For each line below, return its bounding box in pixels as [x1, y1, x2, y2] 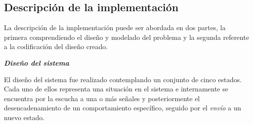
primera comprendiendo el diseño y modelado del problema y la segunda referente [4, 32, 249, 42]
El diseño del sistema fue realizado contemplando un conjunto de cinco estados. [4, 74, 242, 84]
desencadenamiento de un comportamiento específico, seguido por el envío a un [4, 103, 241, 113]
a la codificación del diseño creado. [4, 41, 108, 52]
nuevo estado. [4, 112, 45, 122]
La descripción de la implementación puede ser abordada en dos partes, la [4, 22, 226, 33]
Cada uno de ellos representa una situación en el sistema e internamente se [4, 84, 229, 94]
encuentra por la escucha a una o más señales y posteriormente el [4, 93, 200, 103]
